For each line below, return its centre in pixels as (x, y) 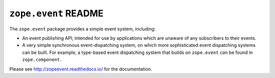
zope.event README (57, 13)
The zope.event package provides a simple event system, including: (82, 29)
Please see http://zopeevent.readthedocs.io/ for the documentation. (81, 69)
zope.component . (42, 60)
